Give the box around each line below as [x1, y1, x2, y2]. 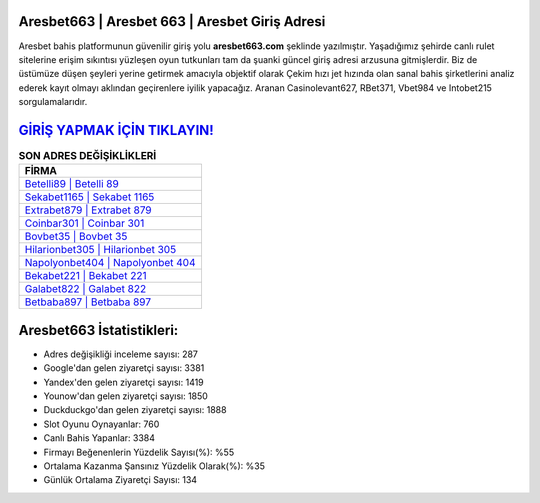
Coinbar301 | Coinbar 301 [24, 216, 145, 230]
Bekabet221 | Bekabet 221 [24, 269, 147, 283]
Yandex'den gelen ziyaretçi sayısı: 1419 [43, 376, 204, 388]
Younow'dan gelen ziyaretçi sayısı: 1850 [43, 390, 209, 402]
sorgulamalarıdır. [18, 96, 88, 108]
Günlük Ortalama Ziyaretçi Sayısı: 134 [43, 474, 198, 486]
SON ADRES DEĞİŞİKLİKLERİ [18, 149, 157, 163]
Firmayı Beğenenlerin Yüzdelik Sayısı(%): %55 [43, 446, 235, 458]
